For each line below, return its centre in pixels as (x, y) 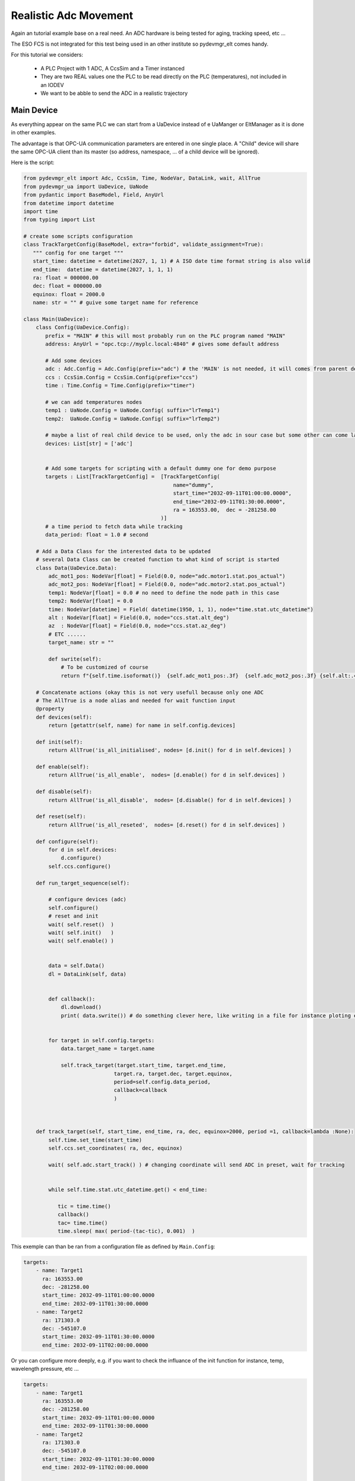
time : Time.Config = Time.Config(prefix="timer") (120, 386)
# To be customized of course (104, 667)
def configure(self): (67, 842)
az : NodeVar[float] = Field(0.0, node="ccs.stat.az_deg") (137, 626)
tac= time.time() (83, 1223)
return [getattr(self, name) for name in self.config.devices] (142, 725)
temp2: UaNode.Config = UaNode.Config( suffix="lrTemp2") (133, 419)
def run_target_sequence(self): (83, 883)
